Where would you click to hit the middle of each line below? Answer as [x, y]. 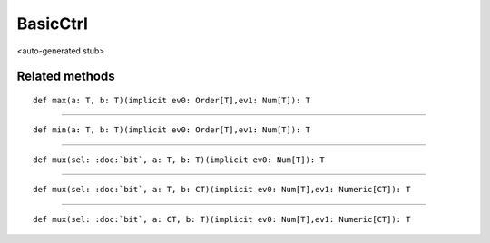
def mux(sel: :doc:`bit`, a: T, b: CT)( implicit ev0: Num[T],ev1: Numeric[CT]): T [222, 190]
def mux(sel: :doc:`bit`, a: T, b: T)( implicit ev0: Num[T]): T [179, 160]
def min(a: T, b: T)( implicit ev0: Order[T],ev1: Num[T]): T [171, 130]
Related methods [66, 77]
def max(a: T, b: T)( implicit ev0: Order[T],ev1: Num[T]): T [171, 100]
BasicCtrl [52, 24]
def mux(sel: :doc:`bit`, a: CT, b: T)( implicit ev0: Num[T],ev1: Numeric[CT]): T [222, 219]
